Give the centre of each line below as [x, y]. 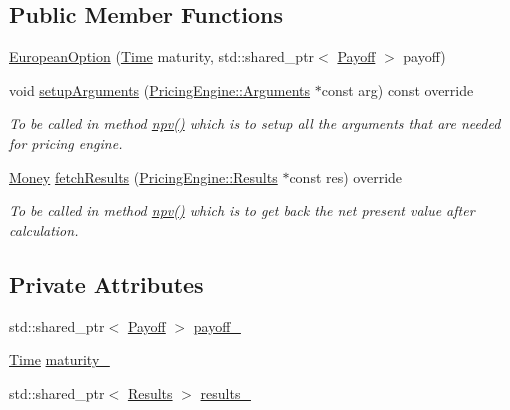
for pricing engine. [66, 142]
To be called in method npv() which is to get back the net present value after [242, 210]
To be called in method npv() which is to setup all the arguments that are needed [255, 123]
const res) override [346, 176]
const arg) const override [397, 89]
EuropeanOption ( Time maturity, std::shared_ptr [162, 56]
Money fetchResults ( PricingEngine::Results [143, 176]
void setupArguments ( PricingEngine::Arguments [160, 89]
